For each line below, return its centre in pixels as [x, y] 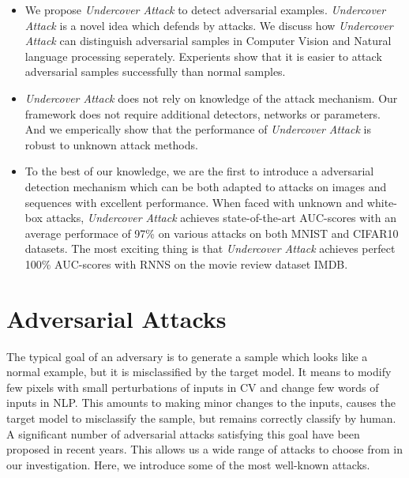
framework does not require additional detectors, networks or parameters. [203, 113]
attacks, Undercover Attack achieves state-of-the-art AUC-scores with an [221, 218]
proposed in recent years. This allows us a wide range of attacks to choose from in [204, 449]
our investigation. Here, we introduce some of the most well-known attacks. [188, 464]
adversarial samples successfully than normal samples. [155, 72]
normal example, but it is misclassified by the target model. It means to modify [199, 372]
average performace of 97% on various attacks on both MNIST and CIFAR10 [212, 233]
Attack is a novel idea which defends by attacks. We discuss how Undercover [209, 25]
